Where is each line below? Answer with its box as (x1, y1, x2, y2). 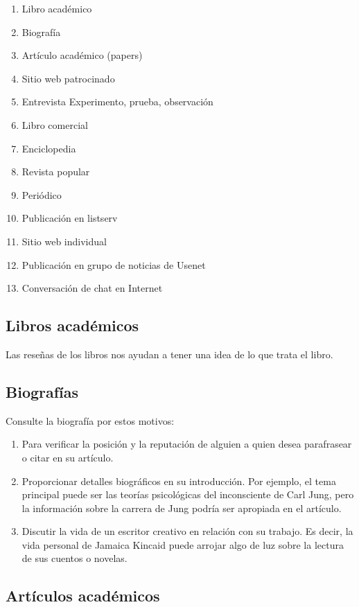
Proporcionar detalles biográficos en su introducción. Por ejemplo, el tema (21, 473, 336, 488)
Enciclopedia (21, 141, 76, 155)
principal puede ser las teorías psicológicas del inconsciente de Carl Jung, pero (21, 487, 354, 502)
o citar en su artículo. (21, 450, 114, 464)
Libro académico (21, 1, 92, 15)
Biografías (6, 380, 79, 402)
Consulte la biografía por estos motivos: (6, 413, 175, 428)
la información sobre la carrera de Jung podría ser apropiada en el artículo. (21, 500, 342, 515)
